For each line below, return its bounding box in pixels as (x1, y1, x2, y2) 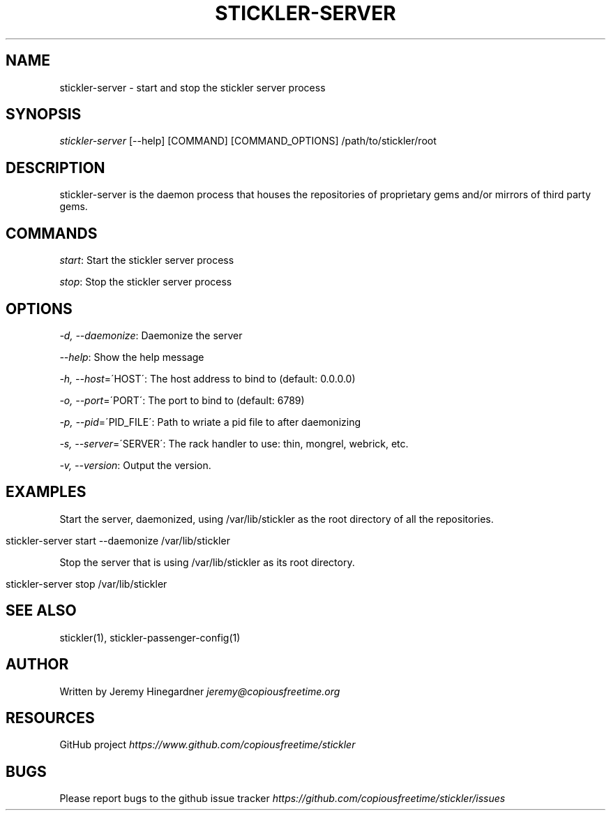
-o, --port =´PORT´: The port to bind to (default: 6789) (59, 394, 305, 406)
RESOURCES (6, 709, 95, 727)
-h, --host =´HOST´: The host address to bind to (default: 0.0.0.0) (59, 372, 356, 385)
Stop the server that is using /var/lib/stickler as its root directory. (59, 556, 355, 568)
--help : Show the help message (59, 350, 204, 363)
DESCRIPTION (6, 158, 105, 177)
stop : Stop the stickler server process (59, 276, 232, 288)
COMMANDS (6, 224, 98, 242)
